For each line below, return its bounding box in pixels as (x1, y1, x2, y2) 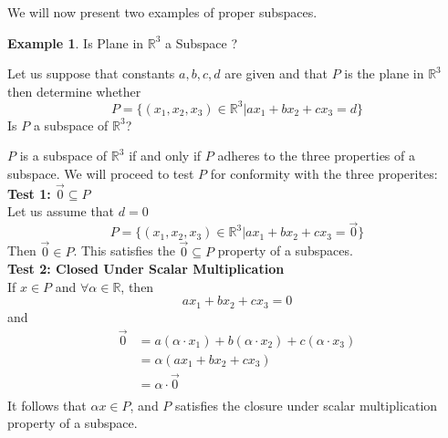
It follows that (7, 395, 87, 414)
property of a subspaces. (217, 241, 353, 260)
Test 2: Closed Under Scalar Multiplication (7, 259, 285, 278)
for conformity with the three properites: (210, 164, 438, 183)
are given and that (224, 64, 328, 83)
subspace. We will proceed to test (7, 164, 194, 183)
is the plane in (344, 64, 424, 83)
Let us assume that (7, 202, 115, 221)
